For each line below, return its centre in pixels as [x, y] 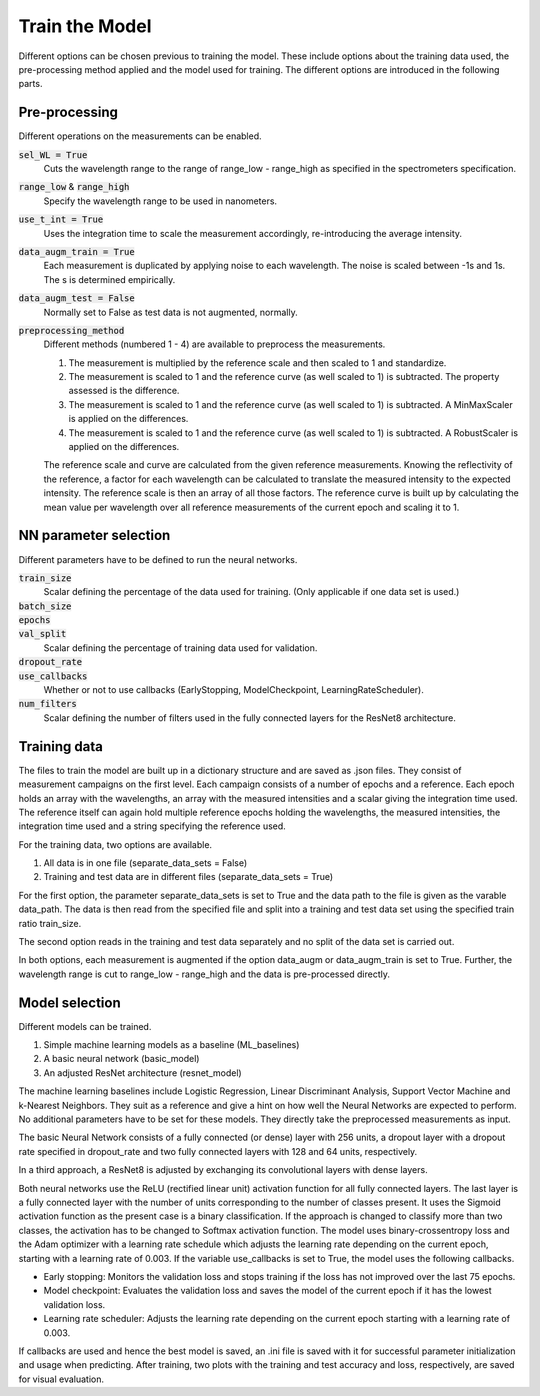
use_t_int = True [61, 219]
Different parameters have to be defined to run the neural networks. [158, 559]
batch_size [45, 606]
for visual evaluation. [61, 1379]
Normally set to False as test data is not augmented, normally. [171, 312]
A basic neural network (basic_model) [121, 1059]
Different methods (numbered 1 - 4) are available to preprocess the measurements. [214, 344]
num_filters [47, 704]
